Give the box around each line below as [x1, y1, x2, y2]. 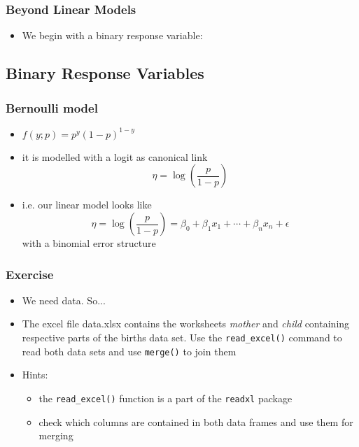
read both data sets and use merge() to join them [22, 343, 237, 358]
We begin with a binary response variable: [22, 28, 203, 43]
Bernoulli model [6, 99, 98, 116]
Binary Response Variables [6, 62, 204, 84]
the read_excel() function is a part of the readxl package [38, 390, 293, 405]
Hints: [22, 367, 48, 382]
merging [38, 428, 73, 443]
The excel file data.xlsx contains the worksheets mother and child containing [22, 316, 350, 331]
